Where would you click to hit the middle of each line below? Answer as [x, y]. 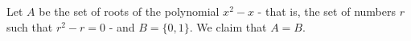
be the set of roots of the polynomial [129, 11]
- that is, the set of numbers [327, 11]
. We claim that [228, 26]
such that [30, 26]
